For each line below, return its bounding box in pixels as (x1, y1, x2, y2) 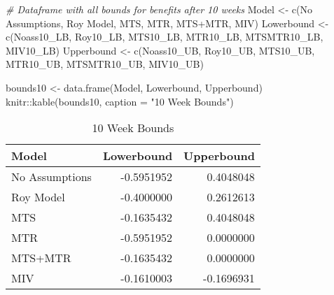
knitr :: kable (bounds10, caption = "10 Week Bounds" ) (6, 94, 234, 108)
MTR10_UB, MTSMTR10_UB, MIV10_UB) (6, 57, 204, 71)
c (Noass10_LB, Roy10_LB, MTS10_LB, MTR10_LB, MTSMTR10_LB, (6, 29, 323, 44)
